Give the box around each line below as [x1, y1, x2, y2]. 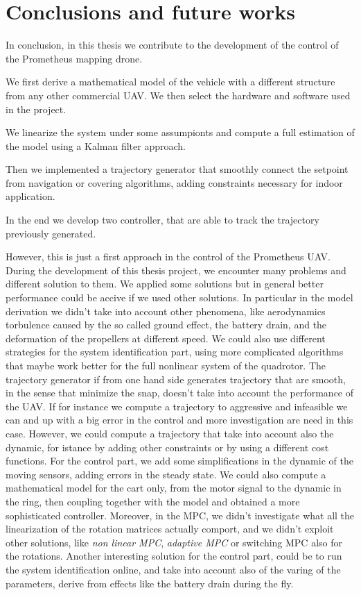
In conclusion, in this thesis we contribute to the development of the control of [6, 37, 339, 52]
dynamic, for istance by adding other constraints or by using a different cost [6, 439, 329, 454]
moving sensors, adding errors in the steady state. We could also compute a [6, 467, 326, 481]
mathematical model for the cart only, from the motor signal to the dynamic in [6, 480, 342, 495]
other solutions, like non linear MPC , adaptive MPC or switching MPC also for [6, 535, 342, 549]
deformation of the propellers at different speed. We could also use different [6, 330, 326, 345]
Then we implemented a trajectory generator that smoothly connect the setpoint [6, 162, 349, 176]
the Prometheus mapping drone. [6, 51, 143, 65]
